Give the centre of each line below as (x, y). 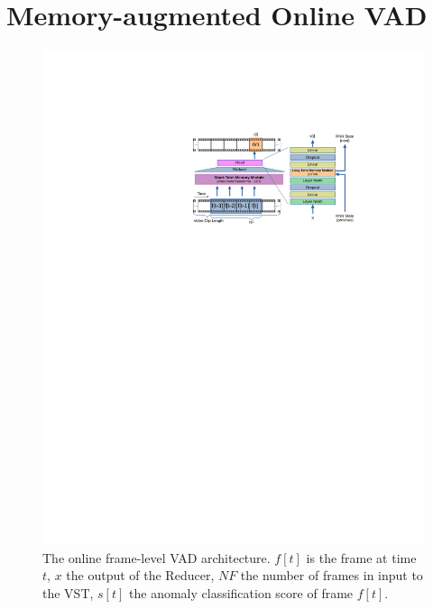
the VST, (68, 592)
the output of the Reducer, (140, 575)
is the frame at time (361, 557)
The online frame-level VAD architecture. (157, 557)
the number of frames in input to (332, 575)
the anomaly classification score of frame (241, 592)
